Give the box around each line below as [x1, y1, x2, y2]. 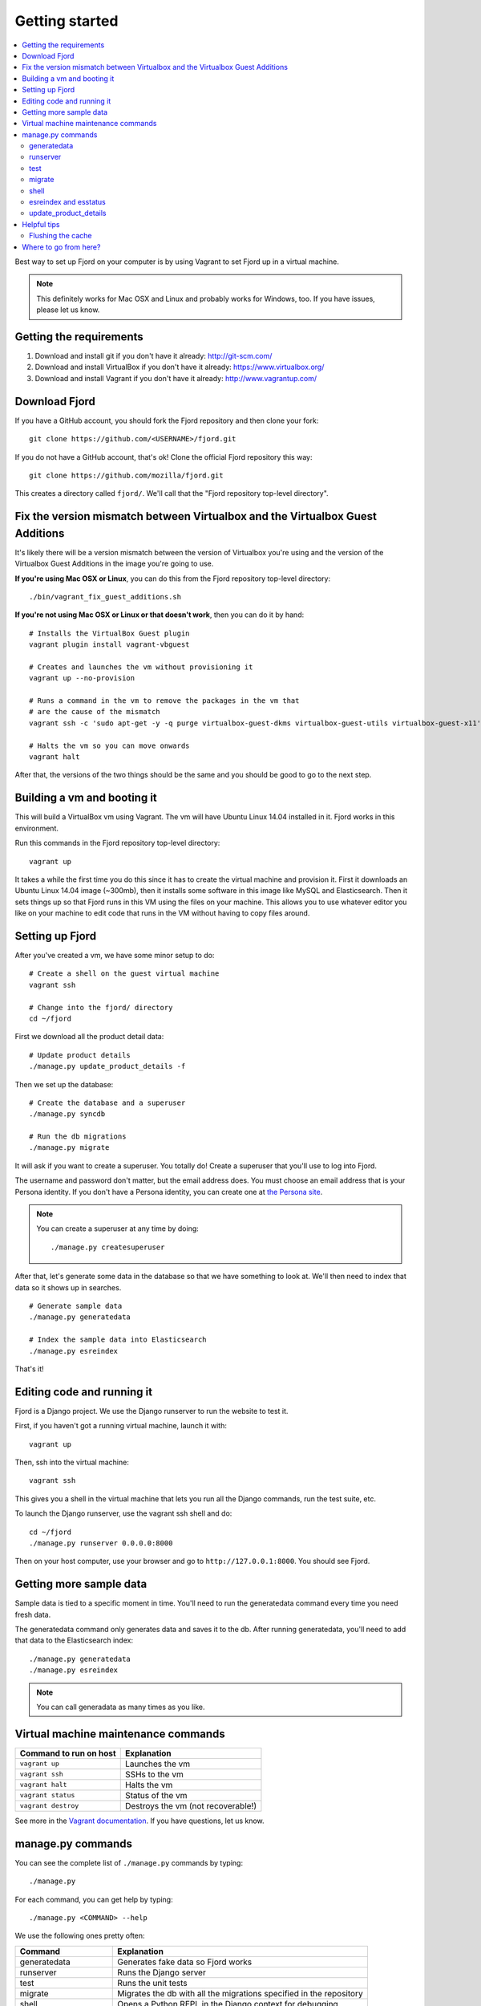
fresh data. [14, 1610, 51, 1619]
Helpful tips [22, 219, 60, 229]
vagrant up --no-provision [29, 674, 135, 683]
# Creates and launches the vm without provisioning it [29, 662, 253, 672]
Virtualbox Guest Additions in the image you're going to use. [14, 558, 214, 569]
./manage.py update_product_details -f [29, 1062, 186, 1071]
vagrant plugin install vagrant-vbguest [29, 640, 190, 649]
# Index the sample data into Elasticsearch [29, 1335, 208, 1344]
